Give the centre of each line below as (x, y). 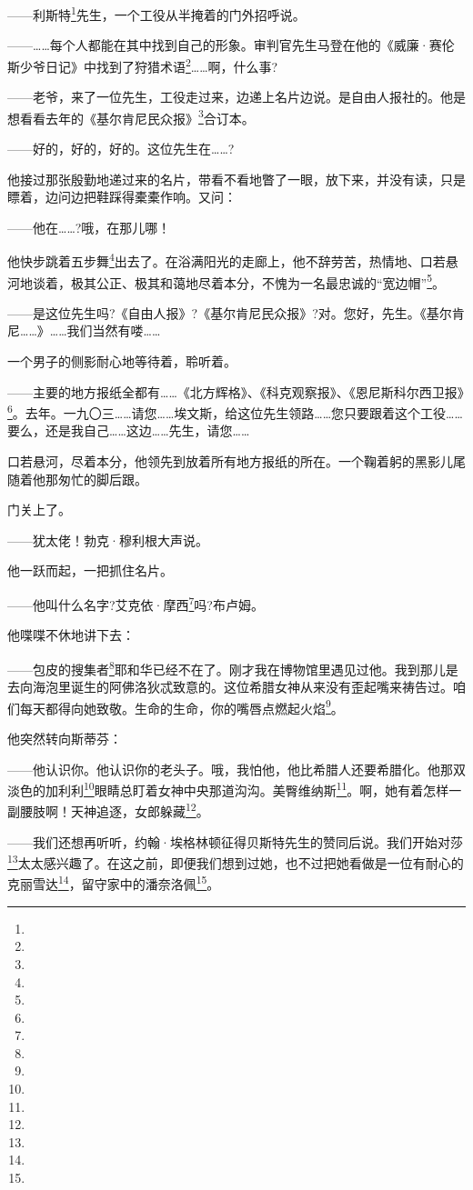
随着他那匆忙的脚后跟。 (77, 479)
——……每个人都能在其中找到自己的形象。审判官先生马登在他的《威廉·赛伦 (231, 45)
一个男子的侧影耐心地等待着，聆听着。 (122, 361)
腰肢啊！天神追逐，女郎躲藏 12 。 (114, 810)
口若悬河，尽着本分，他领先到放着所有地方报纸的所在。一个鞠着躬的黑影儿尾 (236, 461)
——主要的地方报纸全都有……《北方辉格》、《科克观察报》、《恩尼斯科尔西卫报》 (239, 391)
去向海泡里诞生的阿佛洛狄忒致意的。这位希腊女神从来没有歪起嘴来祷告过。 (230, 687)
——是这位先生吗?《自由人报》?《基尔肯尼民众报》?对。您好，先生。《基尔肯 (236, 312)
